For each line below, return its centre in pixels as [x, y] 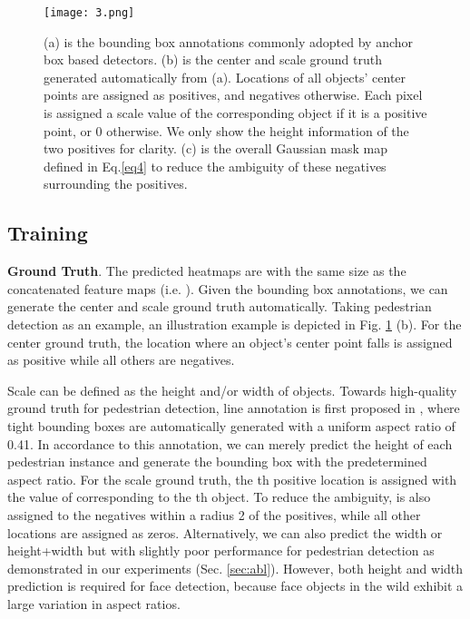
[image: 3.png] [89, 13]
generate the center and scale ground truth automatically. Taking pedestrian [220, 306]
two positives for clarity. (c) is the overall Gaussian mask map [216, 148]
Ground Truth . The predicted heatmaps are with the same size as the [207, 271]
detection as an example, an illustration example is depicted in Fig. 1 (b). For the [235, 324]
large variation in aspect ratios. [94, 603]
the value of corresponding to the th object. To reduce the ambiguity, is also [219, 497]
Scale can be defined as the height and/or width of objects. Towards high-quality [232, 390]
